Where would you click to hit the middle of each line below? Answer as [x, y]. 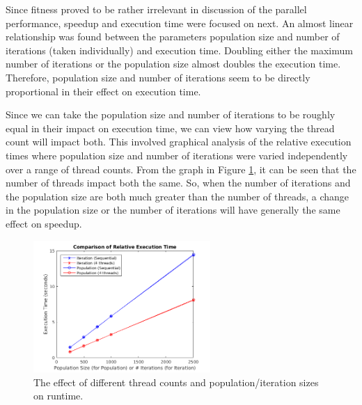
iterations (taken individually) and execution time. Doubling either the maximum [179, 50]
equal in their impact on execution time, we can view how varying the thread [170, 128]
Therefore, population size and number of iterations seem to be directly [158, 77]
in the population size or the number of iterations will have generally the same [173, 210]
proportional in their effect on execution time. [103, 91]
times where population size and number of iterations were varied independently [177, 155]
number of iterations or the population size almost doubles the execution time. [173, 64]
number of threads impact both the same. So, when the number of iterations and [178, 183]
